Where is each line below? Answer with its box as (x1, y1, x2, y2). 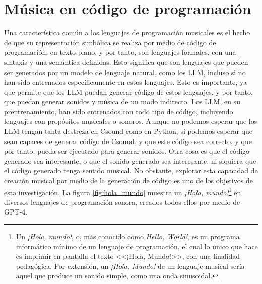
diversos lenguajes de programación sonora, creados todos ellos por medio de (4, 196, 240, 207)
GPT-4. (4, 206, 28, 217)
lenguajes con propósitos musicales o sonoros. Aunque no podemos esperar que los (4, 116, 257, 126)
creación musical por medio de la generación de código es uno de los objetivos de (4, 175, 253, 186)
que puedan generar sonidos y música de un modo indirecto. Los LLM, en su (4, 96, 240, 107)
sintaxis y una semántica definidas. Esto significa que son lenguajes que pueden (4, 56, 248, 67)
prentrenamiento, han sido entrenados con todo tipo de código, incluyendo (4, 106, 233, 116)
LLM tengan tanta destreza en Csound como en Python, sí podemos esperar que (4, 126, 253, 136)
